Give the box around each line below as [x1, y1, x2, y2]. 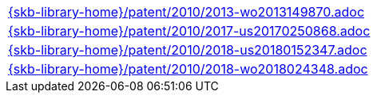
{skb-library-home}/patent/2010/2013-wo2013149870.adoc [8, 4, 365, 20]
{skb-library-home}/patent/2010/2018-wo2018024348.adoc [8, 61, 368, 77]
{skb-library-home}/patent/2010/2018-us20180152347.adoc [8, 42, 367, 58]
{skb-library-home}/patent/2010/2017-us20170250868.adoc [8, 23, 371, 39]
